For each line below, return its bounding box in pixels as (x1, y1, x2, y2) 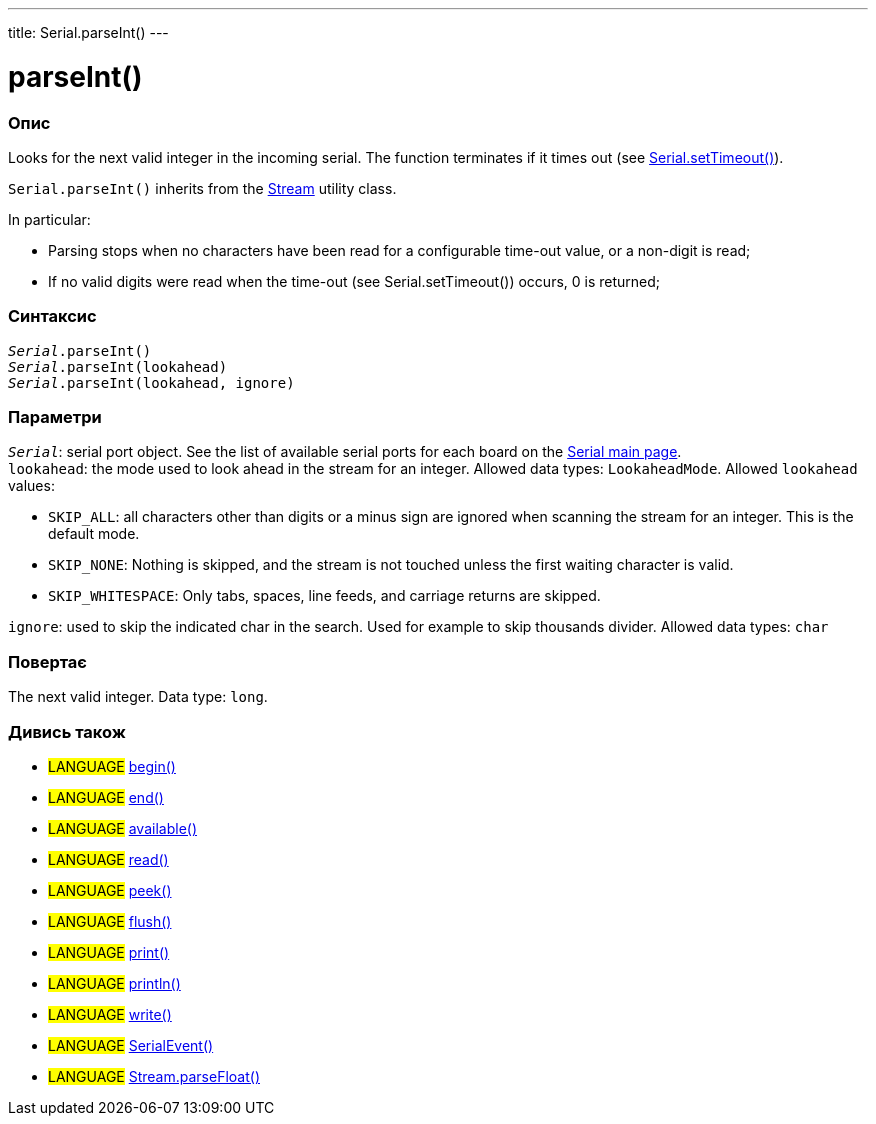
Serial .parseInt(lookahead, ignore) (8, 374, 295, 391)
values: (8, 477, 55, 495)
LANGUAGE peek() (48, 881, 172, 899)
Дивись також (8, 721, 126, 742)
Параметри (8, 407, 102, 427)
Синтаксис (8, 306, 97, 327)
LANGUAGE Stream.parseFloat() (48, 1067, 260, 1085)
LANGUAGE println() (48, 974, 181, 992)
